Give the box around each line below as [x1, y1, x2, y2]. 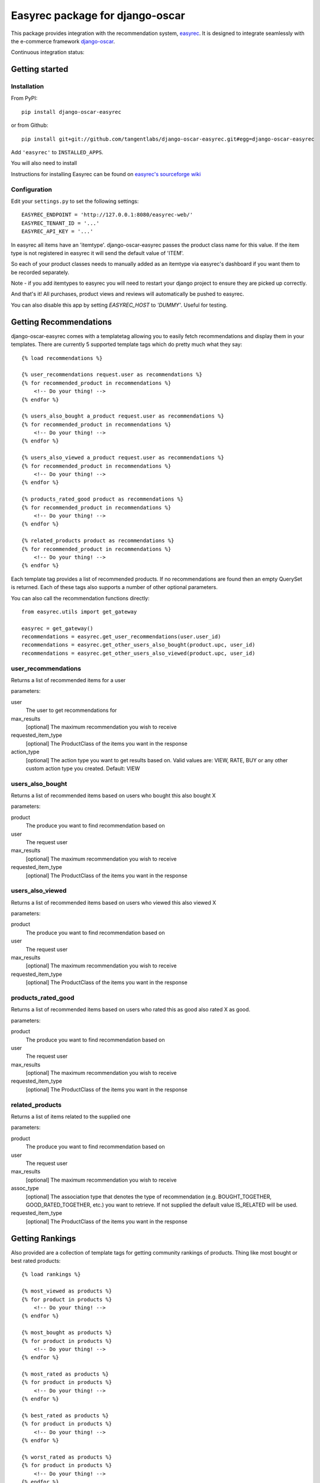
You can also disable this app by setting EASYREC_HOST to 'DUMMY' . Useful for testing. [11, 301, 228, 308]
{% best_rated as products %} [21, 1412, 109, 1419]
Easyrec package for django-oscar [11, 9, 186, 22]
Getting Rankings [11, 1233, 76, 1243]
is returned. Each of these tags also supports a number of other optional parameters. [11, 584, 218, 591]
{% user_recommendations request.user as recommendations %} [21, 371, 202, 378]
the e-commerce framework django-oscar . [11, 37, 115, 44]
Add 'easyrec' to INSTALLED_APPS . [11, 149, 104, 156]
